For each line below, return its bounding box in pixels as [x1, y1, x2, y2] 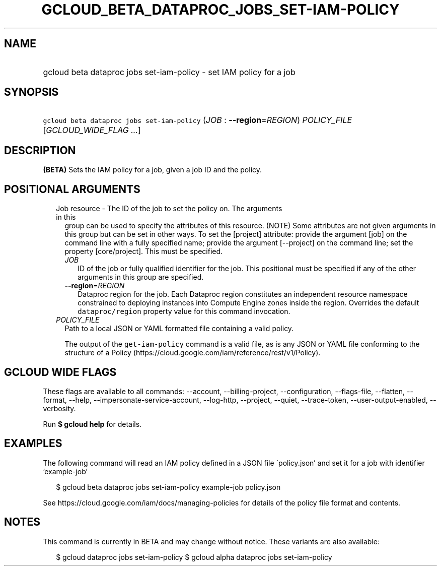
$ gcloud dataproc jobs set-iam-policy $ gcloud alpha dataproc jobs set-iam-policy [56, 552, 332, 561]
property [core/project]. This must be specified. [64, 247, 223, 256]
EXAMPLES [4, 437, 62, 450]
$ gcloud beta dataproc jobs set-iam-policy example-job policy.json [56, 482, 281, 491]
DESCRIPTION [4, 144, 76, 157]
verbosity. [43, 404, 76, 413]
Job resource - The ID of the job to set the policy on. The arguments [56, 204, 282, 213]
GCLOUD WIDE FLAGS [4, 365, 117, 378]
